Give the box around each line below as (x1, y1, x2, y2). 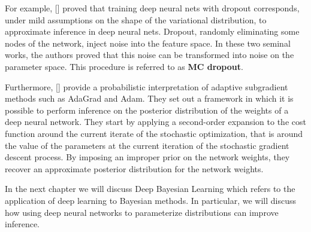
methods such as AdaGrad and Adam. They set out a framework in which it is (5, 92, 294, 105)
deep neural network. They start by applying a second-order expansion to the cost (5, 115, 306, 128)
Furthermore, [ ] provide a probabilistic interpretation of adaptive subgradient (5, 80, 288, 93)
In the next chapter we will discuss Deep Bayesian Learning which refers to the (5, 182, 295, 195)
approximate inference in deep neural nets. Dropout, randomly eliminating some (5, 25, 300, 38)
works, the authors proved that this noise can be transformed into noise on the (5, 48, 294, 61)
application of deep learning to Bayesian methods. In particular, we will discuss (5, 194, 297, 206)
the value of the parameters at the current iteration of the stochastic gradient (5, 139, 289, 151)
